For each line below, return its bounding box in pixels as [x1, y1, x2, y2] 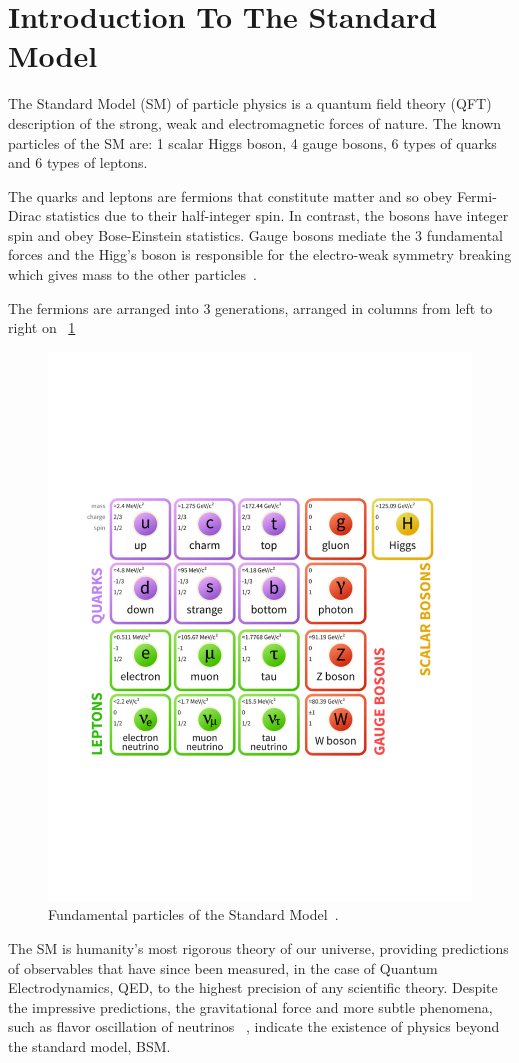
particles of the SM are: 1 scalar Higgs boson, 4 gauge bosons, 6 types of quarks [8, 132, 497, 153]
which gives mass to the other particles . [8, 264, 257, 285]
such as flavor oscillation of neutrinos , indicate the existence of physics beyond [8, 1016, 500, 1037]
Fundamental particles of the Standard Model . [48, 904, 339, 925]
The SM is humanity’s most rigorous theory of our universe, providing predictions [8, 937, 509, 958]
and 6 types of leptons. [8, 152, 148, 173]
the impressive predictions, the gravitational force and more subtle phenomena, [8, 996, 493, 1017]
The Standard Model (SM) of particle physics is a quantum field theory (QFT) [8, 93, 492, 114]
